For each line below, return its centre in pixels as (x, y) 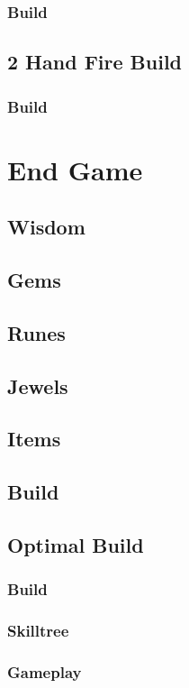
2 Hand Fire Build (95, 62)
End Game (75, 169)
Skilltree (38, 631)
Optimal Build (76, 544)
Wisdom (46, 227)
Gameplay (45, 671)
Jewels (38, 385)
